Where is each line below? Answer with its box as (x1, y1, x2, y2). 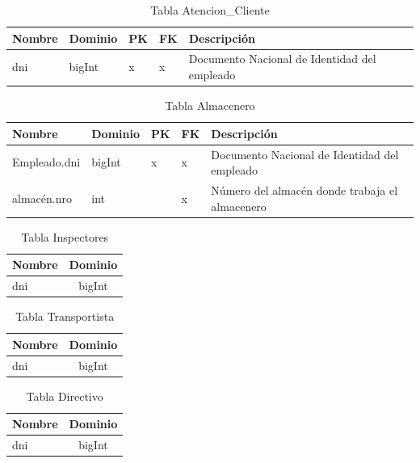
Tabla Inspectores (21, 228, 109, 245)
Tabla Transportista (15, 308, 115, 325)
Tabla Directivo (26, 387, 103, 404)
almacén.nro (12, 189, 72, 206)
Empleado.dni (12, 154, 81, 170)
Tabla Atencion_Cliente (150, 2, 270, 18)
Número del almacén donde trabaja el (211, 182, 398, 198)
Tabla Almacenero (165, 97, 255, 114)
